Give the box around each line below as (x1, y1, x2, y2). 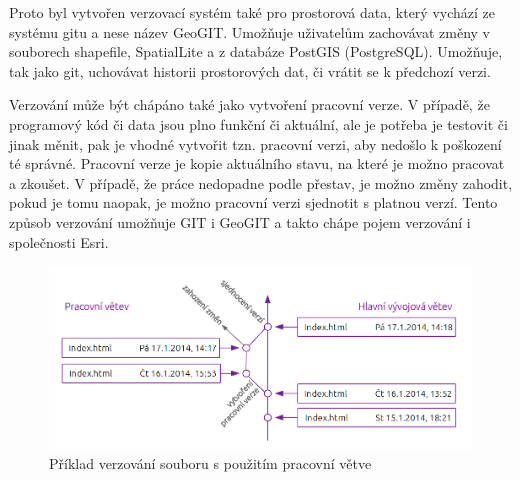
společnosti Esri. (9, 231, 109, 252)
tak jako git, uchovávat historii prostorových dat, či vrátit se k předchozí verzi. (9, 60, 491, 81)
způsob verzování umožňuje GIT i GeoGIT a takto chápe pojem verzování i (9, 211, 471, 232)
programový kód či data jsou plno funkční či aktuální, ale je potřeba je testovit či (9, 113, 508, 134)
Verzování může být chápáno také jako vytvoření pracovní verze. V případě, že (9, 94, 490, 115)
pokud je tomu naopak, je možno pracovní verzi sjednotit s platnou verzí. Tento (9, 192, 498, 213)
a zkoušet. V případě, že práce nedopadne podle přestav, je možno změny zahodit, (9, 172, 513, 193)
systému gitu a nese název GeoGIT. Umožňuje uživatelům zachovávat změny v (9, 21, 490, 42)
